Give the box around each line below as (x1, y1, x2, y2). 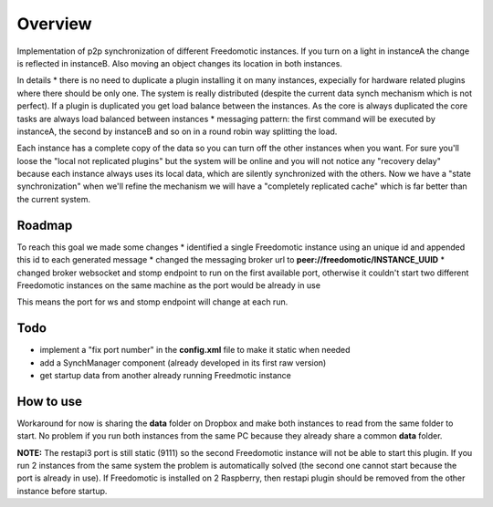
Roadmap (16, 217, 73, 233)
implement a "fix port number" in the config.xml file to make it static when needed (39, 345, 351, 356)
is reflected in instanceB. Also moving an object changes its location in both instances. (16, 57, 342, 68)
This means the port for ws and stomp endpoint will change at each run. (16, 296, 288, 307)
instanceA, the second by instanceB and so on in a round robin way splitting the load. (16, 126, 338, 137)
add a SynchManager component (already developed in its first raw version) (39, 357, 327, 368)
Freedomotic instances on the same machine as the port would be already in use (16, 279, 321, 291)
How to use (16, 393, 82, 409)
